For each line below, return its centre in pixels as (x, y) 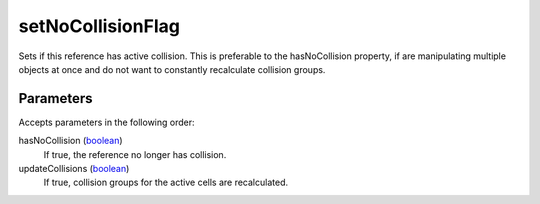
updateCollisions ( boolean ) (74, 169)
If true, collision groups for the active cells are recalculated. (166, 182)
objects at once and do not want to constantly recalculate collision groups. (172, 69)
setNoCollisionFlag (99, 26)
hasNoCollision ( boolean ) (71, 141)
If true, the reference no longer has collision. (135, 154)
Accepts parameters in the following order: (106, 122)
